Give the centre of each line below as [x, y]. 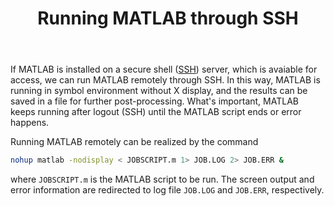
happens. [30, 123]
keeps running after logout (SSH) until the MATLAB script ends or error [156, 112]
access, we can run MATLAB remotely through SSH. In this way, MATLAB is [165, 80]
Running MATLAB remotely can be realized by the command [134, 142]
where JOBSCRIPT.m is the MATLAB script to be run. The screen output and [162, 179]
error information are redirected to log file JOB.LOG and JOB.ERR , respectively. [167, 190]
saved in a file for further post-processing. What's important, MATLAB [154, 101]
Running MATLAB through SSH [168, 18]
